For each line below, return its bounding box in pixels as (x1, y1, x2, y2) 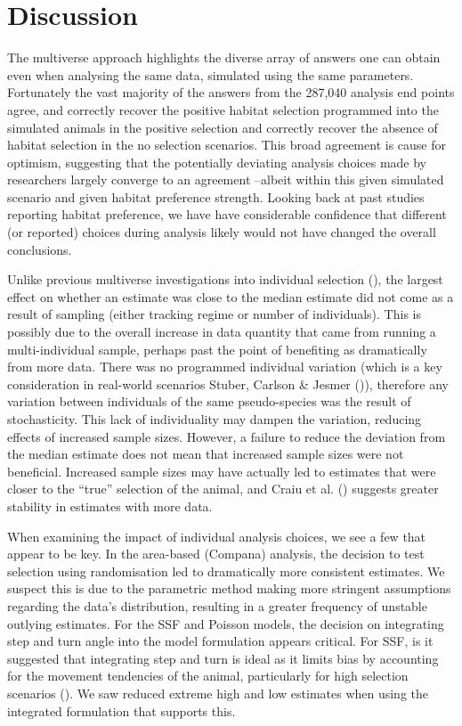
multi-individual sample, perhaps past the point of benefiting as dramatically (7, 339, 427, 358)
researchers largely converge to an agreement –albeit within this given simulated (7, 170, 444, 189)
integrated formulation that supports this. (7, 701, 236, 720)
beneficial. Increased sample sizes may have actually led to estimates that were (7, 461, 436, 480)
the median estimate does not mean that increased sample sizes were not (7, 445, 404, 463)
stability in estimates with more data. (7, 496, 213, 515)
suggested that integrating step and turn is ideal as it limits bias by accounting (7, 649, 439, 667)
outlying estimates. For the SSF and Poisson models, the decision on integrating (7, 614, 444, 632)
